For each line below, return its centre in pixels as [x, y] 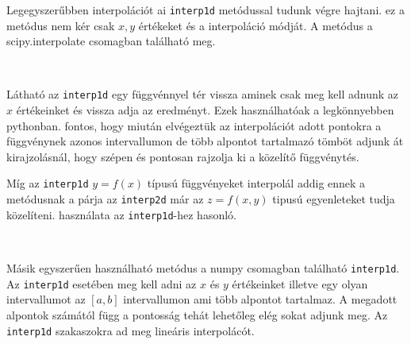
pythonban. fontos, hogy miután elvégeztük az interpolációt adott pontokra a [194, 125]
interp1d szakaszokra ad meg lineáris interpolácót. [131, 330]
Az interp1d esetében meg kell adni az [102, 283]
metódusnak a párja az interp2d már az [105, 199]
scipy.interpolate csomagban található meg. [111, 41]
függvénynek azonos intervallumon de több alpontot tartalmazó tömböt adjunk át [205, 141]
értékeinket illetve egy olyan [300, 283]
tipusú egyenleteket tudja [334, 199]
